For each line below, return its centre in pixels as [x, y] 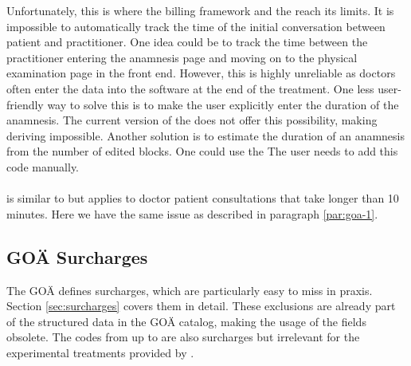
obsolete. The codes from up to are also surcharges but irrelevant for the [183, 337]
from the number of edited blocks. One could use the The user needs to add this [202, 151]
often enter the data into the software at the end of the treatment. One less [190, 88]
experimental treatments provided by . [100, 352]
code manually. [43, 166]
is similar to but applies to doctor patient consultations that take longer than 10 [203, 198]
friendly [25, 104]
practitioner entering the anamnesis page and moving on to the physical [182, 57]
